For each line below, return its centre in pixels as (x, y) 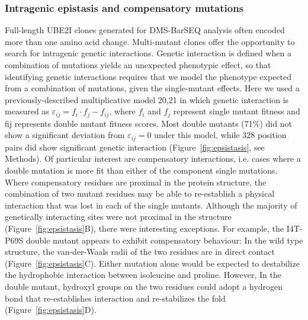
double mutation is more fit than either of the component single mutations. (141, 170)
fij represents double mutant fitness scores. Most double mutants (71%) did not (148, 123)
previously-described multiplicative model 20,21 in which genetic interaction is (147, 99)
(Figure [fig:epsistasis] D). (51, 310)
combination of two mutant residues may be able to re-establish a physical (140, 193)
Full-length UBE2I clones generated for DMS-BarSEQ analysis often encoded (145, 30)
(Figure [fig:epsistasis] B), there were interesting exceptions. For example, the (145, 228)
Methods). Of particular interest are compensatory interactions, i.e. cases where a (153, 159)
